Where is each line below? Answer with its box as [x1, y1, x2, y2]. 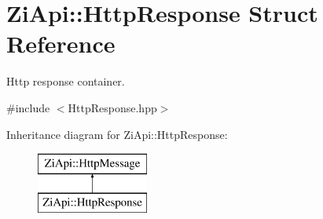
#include [6, 99, 50, 115]
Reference [6, 27, 116, 60]
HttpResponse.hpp [68, 99, 157, 115]
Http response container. [6, 73, 125, 89]
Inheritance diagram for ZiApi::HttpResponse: [6, 126, 228, 142]
